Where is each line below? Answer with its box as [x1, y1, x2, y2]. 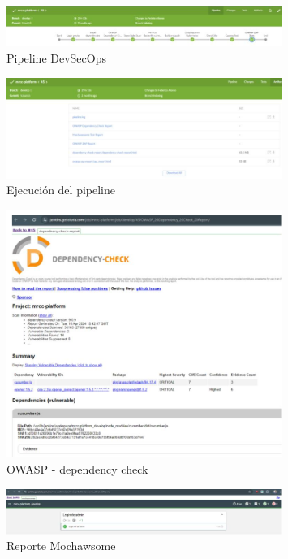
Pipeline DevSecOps [6, 49, 106, 66]
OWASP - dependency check [6, 460, 148, 477]
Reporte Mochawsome [6, 537, 116, 554]
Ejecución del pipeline [6, 181, 115, 198]
